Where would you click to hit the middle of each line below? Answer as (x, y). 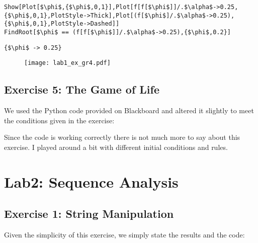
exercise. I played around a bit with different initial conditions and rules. (116, 147)
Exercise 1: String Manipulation (89, 214)
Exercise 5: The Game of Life (82, 89)
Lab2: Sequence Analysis (91, 181)
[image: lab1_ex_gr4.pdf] (67, 63)
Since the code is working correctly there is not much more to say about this (122, 137)
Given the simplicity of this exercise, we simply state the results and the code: (124, 235)
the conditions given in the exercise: (59, 120)
